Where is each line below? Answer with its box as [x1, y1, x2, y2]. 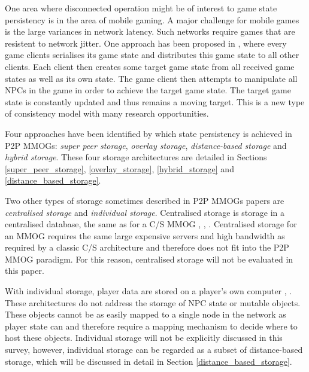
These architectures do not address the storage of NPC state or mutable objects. [5, 296, 301, 309]
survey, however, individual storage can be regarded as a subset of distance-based [5, 343, 303, 356]
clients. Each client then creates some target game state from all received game [5, 60, 295, 72]
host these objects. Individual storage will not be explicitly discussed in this [5, 331, 283, 344]
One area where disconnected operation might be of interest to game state [5, 2, 277, 14]
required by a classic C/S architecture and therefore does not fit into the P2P [5, 241, 289, 254]
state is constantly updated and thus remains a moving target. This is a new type [5, 95, 305, 108]
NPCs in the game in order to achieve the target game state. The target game [5, 84, 291, 96]
